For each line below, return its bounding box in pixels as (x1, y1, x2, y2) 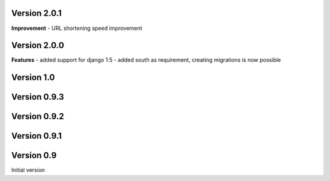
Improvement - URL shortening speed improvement (11, 24, 143, 32)
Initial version (11, 166, 45, 174)
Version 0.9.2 (11, 111, 64, 122)
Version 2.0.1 (11, 8, 62, 18)
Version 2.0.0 (11, 40, 64, 51)
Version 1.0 (11, 72, 55, 83)
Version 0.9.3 (11, 92, 64, 102)
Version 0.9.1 (11, 131, 62, 141)
